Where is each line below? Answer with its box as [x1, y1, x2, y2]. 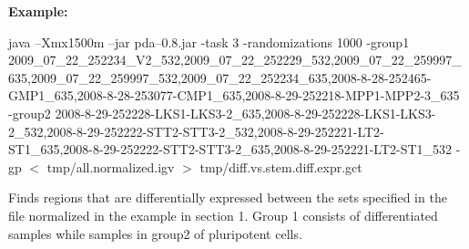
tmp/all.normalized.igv [46, 157, 175, 176]
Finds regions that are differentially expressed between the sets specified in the [8, 188, 447, 207]
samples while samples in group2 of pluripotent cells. [8, 223, 302, 243]
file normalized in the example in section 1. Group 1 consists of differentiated [8, 205, 438, 224]
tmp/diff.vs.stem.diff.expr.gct [199, 157, 362, 176]
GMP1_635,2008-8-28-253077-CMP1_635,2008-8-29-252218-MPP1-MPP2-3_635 [8, 86, 460, 105]
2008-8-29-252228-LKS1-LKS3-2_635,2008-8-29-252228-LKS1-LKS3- [55, 103, 436, 122]
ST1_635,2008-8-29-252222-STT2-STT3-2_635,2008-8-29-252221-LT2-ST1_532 [8, 140, 453, 159]
